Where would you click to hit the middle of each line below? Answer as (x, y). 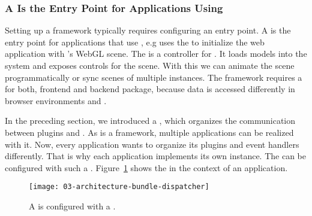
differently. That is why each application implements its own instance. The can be (155, 156)
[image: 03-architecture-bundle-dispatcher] (119, 187)
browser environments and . (56, 100)
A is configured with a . (72, 206)
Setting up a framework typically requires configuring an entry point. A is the (148, 30)
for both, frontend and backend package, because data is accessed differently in (150, 89)
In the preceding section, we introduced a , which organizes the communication (150, 121)
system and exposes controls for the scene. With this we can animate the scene (150, 65)
